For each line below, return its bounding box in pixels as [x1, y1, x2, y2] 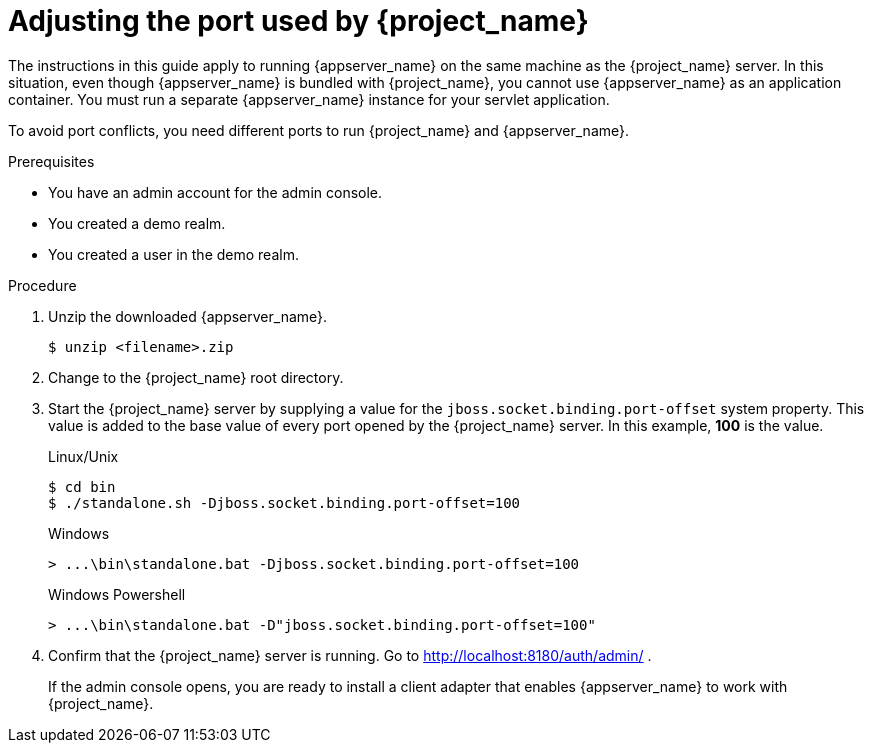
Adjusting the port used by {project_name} [8, 4, 589, 38]
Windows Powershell [48, 585, 186, 603]
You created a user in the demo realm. [48, 245, 299, 263]
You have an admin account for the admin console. [48, 183, 383, 201]
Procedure [8, 276, 77, 294]
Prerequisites [8, 152, 95, 170]
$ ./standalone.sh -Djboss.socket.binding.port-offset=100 [48, 494, 521, 511]
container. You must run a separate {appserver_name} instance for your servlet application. [8, 90, 610, 108]
